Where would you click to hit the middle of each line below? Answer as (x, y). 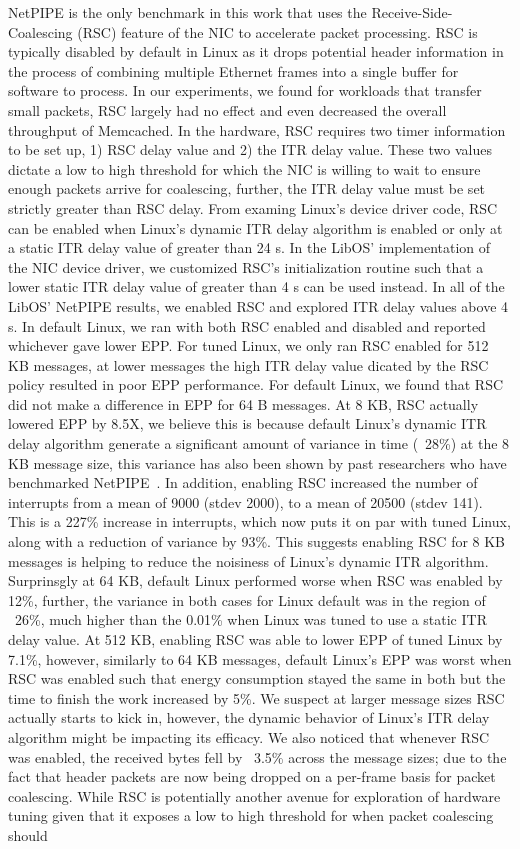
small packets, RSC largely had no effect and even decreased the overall (227, 109)
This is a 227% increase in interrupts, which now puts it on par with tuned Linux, (259, 521)
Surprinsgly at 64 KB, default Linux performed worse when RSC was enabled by (255, 580)
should (28, 834)
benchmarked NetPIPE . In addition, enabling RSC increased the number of (243, 482)
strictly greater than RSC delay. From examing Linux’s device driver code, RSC (253, 207)
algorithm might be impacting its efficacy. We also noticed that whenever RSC (249, 736)
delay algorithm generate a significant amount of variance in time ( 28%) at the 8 (259, 443)
